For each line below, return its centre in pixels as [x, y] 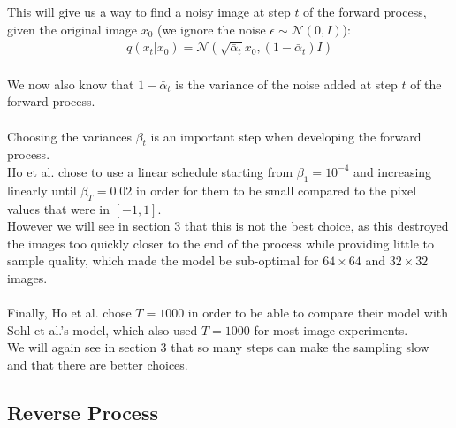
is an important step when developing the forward [286, 136]
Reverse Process [83, 412]
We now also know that [71, 84]
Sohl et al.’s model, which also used [103, 329]
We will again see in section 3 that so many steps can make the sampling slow [218, 347]
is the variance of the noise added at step [286, 84]
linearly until [42, 190]
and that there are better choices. [98, 364]
